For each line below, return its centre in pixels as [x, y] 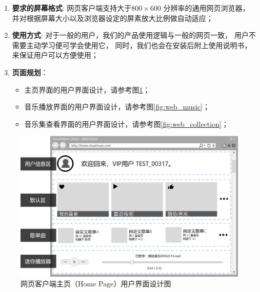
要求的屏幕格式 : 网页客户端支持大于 [72, 8]
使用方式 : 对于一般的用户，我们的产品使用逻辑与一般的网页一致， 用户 [131, 35]
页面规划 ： [30, 72]
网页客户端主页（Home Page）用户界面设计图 [96, 284]
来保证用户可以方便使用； [55, 55]
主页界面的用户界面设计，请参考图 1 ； [87, 89]
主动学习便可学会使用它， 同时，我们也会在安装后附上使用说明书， [139, 45]
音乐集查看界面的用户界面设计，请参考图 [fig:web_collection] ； [126, 123]
